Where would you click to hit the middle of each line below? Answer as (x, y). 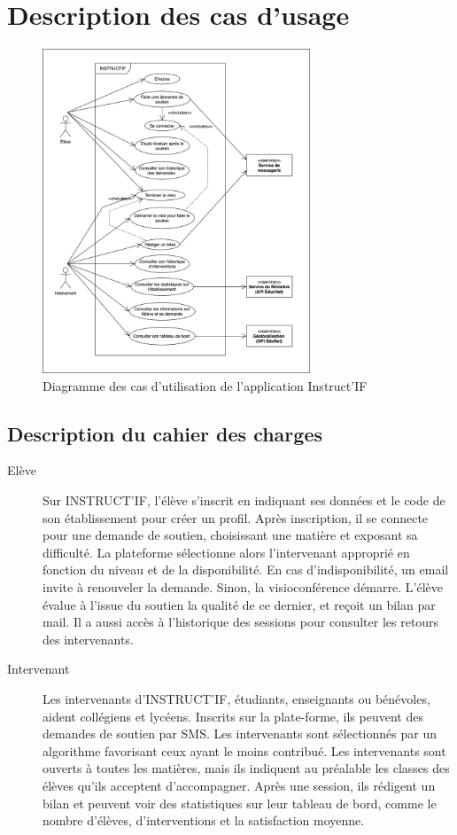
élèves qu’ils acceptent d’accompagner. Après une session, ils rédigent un (239, 785)
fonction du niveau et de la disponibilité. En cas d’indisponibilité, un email (246, 570)
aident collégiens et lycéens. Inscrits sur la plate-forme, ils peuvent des (233, 716)
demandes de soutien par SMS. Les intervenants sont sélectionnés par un (240, 734)
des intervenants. (88, 639)
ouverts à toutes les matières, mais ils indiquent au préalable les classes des (246, 768)
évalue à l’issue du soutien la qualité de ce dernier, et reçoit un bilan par (239, 604)
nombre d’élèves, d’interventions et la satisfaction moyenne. (204, 820)
